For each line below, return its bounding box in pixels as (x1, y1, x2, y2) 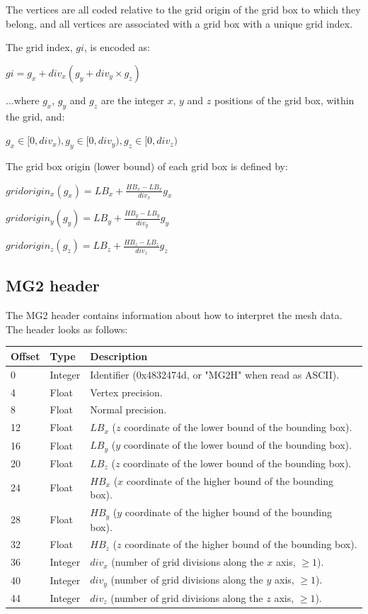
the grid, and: (6, 108, 65, 123)
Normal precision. (90, 402, 167, 417)
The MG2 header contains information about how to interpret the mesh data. (6, 308, 343, 323)
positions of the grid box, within (214, 92, 355, 107)
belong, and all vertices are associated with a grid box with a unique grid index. (6, 16, 353, 30)
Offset (11, 348, 40, 363)
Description (90, 348, 148, 363)
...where (6, 92, 40, 107)
